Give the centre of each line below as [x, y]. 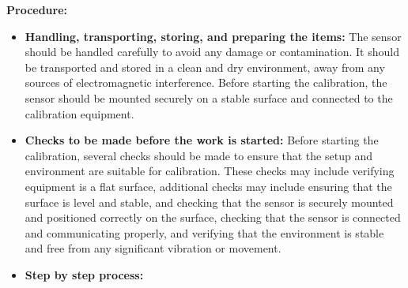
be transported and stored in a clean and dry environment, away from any [205, 67]
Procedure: [37, 9]
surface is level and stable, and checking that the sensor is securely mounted [209, 202]
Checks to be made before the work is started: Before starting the [202, 140]
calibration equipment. [79, 113]
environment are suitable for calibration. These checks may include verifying [210, 171]
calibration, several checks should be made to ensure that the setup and [198, 155]
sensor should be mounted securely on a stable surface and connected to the [209, 97]
